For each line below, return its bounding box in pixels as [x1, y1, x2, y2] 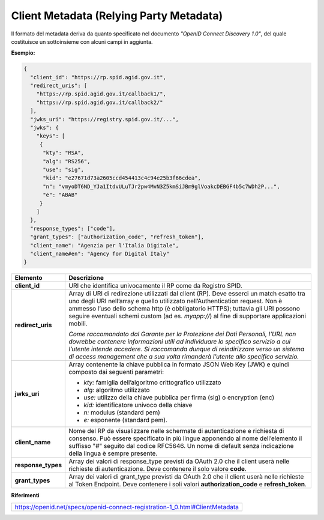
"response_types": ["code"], [30, 225, 116, 232]
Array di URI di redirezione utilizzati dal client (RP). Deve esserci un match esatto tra [68, 289, 305, 298]
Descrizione [68, 274, 104, 282]
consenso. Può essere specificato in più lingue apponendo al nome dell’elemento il [68, 434, 302, 443]
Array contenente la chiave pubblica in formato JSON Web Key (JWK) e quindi [68, 360, 290, 369]
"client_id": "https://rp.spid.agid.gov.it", [30, 74, 166, 80]
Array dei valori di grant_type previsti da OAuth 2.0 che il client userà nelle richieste [68, 473, 304, 481]
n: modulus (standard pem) [83, 408, 160, 417]
